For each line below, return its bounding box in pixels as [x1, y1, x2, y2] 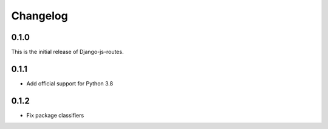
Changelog [11, 9, 68, 22]
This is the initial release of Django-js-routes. [11, 48, 124, 56]
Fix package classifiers [26, 111, 84, 119]
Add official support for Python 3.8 [26, 79, 114, 87]
